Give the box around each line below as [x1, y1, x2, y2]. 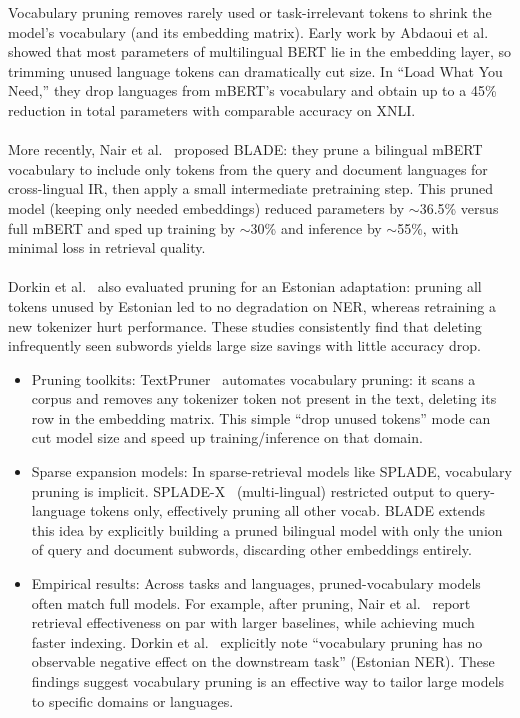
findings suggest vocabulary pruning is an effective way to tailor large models [31, 671, 505, 691]
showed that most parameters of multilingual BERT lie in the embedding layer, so [8, 41, 512, 62]
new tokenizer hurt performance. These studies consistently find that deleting [8, 315, 482, 336]
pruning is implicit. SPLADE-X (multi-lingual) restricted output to [31, 480, 452, 501]
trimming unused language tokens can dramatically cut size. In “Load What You [8, 60, 503, 81]
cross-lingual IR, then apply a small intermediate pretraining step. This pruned [8, 178, 493, 199]
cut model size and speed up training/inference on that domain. [31, 427, 423, 448]
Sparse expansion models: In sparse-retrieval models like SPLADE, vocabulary [31, 461, 512, 482]
